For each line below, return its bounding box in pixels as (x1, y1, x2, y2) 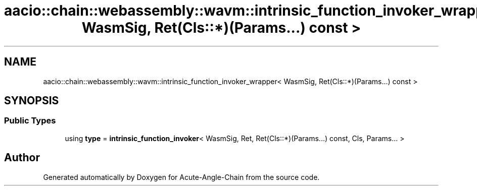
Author (4, 151, 40, 164)
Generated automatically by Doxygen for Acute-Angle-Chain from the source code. (43, 172, 320, 181)
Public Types (4, 115, 56, 126)
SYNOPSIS (4, 94, 59, 107)
